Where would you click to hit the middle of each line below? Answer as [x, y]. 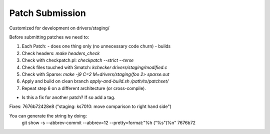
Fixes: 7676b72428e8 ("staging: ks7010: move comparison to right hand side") [90, 106]
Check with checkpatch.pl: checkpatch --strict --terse [78, 60]
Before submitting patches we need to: [49, 37]
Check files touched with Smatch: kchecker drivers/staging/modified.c [94, 67]
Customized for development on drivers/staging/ [59, 28]
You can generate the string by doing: [48, 115]
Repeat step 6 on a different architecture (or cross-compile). [84, 88]
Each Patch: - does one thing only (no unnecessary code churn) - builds [96, 46]
